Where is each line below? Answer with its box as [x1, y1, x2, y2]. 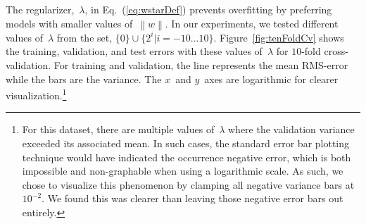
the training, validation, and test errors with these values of [6, 44, 263, 58]
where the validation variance [228, 122, 355, 137]
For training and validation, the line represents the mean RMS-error [53, 58, 348, 73]
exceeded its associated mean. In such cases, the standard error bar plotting [22, 136, 350, 151]
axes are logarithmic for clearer [204, 71, 339, 86]
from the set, [56, 30, 113, 44]
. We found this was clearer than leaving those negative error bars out [42, 191, 343, 206]
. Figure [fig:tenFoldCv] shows [213, 30, 344, 44]
